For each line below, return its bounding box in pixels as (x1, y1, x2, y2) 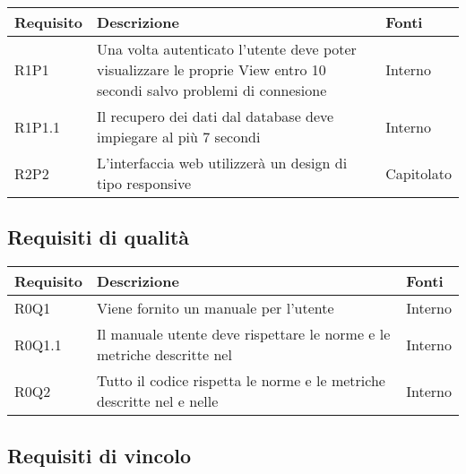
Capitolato (385, 162, 452, 184)
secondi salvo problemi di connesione (97, 80, 327, 100)
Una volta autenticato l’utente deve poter (97, 39, 357, 59)
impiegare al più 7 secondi (97, 126, 261, 147)
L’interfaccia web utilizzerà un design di (97, 152, 348, 173)
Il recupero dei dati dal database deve (97, 106, 334, 126)
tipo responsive (97, 173, 192, 194)
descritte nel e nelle (97, 391, 219, 412)
